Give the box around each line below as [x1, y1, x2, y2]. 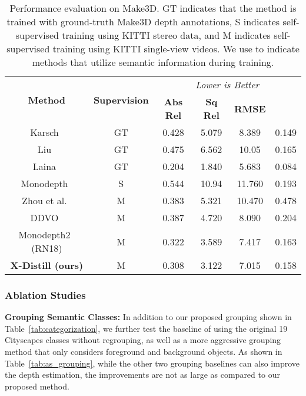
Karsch [30, 125, 59, 139]
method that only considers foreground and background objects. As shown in [5, 345, 282, 357]
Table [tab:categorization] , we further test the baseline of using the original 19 [5, 322, 288, 334]
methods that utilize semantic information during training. [32, 55, 274, 69]
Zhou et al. [22, 194, 67, 207]
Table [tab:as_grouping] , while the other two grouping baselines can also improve [5, 357, 300, 369]
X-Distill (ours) [10, 258, 84, 272]
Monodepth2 [18, 228, 71, 241]
